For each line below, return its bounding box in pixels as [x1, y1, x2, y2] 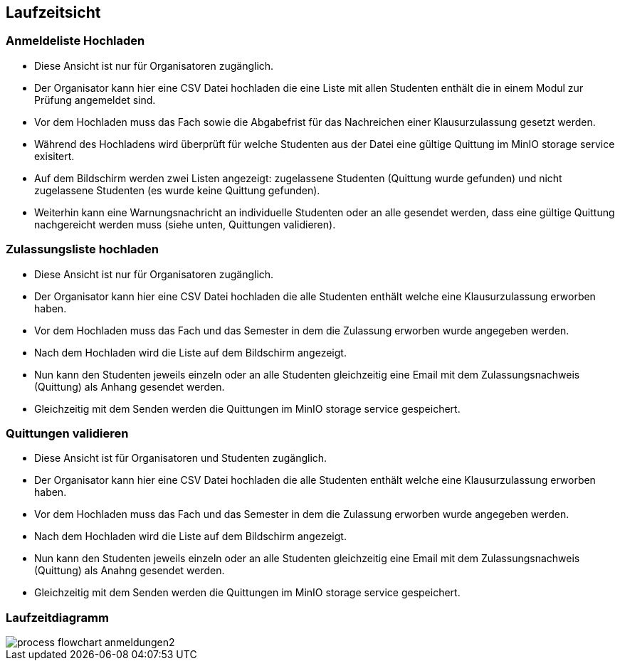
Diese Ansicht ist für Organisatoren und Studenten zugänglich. [34, 452, 327, 465]
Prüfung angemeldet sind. [34, 93, 156, 106]
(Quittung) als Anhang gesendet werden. [34, 380, 225, 393]
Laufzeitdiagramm [6, 610, 109, 625]
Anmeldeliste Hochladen [6, 33, 145, 48]
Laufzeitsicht [6, 4, 101, 21]
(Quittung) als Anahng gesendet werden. [34, 564, 225, 577]
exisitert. [34, 149, 75, 162]
